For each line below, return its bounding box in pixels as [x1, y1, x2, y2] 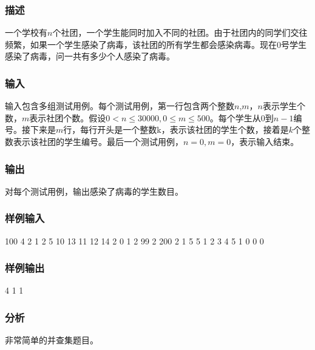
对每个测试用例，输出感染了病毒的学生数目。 [5, 184, 183, 197]
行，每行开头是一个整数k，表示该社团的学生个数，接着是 [63, 123, 289, 136]
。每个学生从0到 [209, 111, 274, 124]
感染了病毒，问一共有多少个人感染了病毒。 [5, 50, 175, 62]
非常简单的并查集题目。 [5, 334, 98, 346]
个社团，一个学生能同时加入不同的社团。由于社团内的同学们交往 [52, 26, 308, 39]
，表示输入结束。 [231, 135, 299, 147]
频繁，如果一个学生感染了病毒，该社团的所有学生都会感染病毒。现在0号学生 [5, 38, 307, 50]
